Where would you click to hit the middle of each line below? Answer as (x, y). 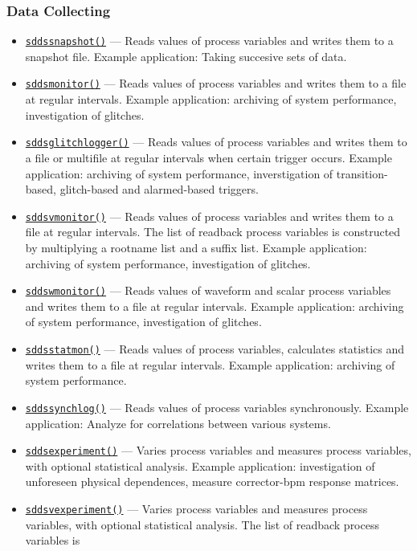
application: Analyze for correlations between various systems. (178, 423)
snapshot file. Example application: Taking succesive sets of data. (186, 56)
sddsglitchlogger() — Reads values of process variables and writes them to (216, 142)
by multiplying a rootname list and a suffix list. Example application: (196, 247)
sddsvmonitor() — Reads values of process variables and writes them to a (209, 216)
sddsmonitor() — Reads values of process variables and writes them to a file (216, 83)
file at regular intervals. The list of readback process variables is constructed (213, 232)
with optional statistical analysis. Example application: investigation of (200, 465)
